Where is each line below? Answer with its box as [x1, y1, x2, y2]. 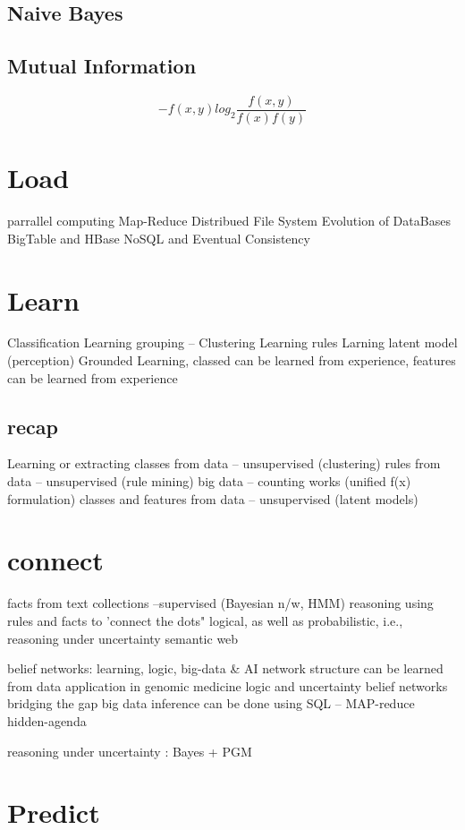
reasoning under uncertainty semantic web [7, 629, 239, 647]
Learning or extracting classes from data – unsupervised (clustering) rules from [7, 454, 441, 473]
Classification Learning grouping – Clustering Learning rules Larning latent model [7, 333, 458, 352]
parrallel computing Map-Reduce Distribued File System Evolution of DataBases [7, 211, 451, 230]
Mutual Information [7, 52, 197, 80]
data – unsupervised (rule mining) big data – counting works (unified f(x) [7, 472, 411, 491]
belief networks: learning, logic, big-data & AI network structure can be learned [7, 659, 444, 678]
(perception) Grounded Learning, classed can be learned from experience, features [7, 351, 456, 370]
